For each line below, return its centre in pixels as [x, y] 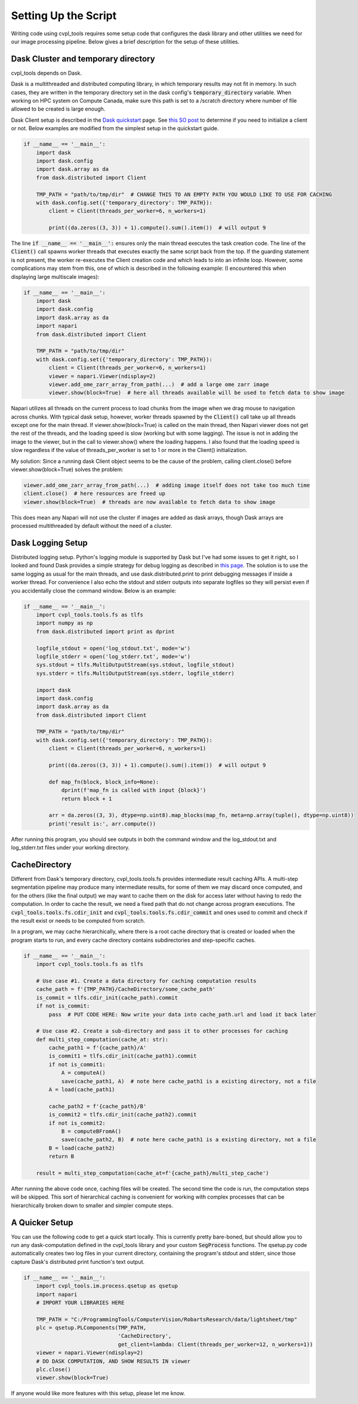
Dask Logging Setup [49, 543]
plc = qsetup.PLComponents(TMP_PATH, [91, 1328]
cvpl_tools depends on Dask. [47, 73]
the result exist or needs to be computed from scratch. [78, 921]
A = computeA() [83, 1073]
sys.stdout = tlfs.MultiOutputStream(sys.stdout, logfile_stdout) [135, 665]
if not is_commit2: [77, 1123]
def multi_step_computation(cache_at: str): [102, 1039]
